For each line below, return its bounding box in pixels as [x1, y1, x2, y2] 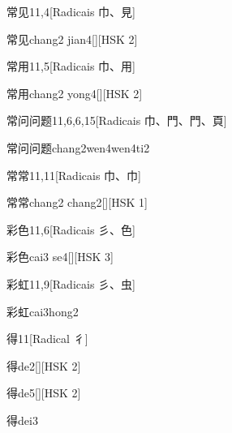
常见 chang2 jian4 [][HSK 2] [6, 30, 138, 47]
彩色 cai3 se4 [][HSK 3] [6, 248, 114, 265]
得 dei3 [6, 411, 38, 428]
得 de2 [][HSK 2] [6, 357, 81, 374]
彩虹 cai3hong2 [6, 302, 79, 319]
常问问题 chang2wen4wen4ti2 [6, 139, 150, 156]
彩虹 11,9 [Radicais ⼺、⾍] [6, 275, 135, 292]
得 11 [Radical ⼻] [6, 330, 88, 347]
